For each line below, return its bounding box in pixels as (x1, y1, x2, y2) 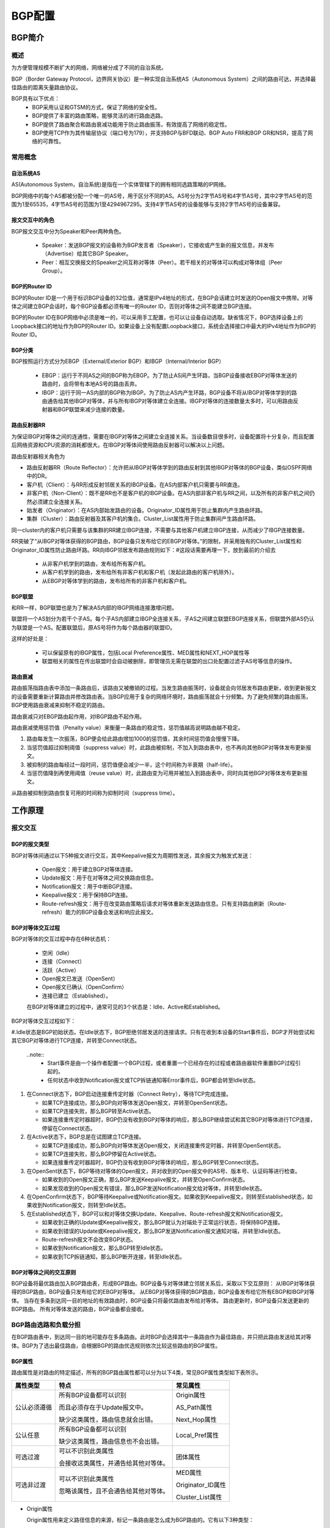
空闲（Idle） (42, 949, 73, 957)
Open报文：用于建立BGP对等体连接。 (42, 865, 137, 873)
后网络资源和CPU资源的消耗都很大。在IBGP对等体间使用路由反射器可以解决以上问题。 (11, 441, 228, 449)
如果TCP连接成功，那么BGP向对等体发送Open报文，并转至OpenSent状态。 (42, 1099, 231, 1106)
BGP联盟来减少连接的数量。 (57, 406, 128, 413)
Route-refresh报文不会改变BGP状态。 (42, 1235, 137, 1243)
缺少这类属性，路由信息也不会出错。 (59, 1437, 163, 1445)
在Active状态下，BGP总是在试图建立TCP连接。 (26, 1133, 145, 1140)
